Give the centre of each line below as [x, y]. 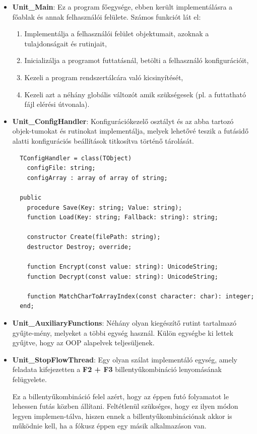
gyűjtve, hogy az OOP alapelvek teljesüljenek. [83, 343]
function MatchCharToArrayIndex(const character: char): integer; [141, 296]
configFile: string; [61, 168]
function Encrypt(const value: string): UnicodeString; [122, 267]
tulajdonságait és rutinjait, [66, 43]
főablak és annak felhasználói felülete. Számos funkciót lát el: [107, 16]
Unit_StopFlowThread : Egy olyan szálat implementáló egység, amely [125, 359]
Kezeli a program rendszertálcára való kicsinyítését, [104, 77]
